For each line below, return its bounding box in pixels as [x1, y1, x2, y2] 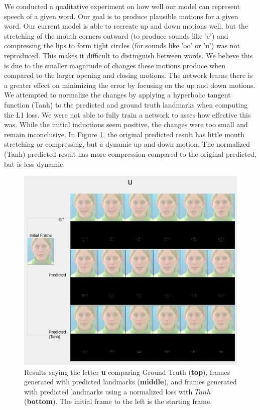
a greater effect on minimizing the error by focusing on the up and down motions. [4, 79, 255, 90]
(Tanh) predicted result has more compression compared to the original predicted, [4, 148, 256, 159]
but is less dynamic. [4, 158, 65, 169]
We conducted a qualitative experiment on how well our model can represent [4, 1, 240, 11]
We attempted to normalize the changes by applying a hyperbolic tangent [4, 89, 231, 100]
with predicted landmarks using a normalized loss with [24, 386, 193, 396]
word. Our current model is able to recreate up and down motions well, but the [4, 21, 248, 31]
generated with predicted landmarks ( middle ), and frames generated [24, 376, 237, 387]
